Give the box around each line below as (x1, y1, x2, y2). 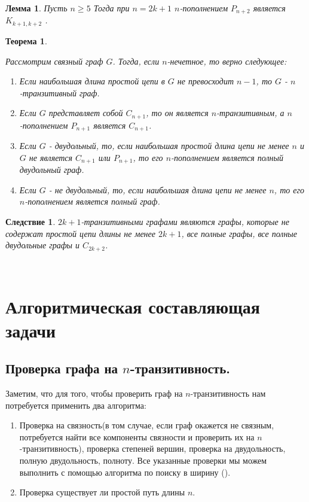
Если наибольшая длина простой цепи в (19, 75, 165, 87)
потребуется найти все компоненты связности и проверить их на (19, 430, 255, 443)
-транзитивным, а (216, 107, 284, 119)
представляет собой (48, 107, 123, 119)
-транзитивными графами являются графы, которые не (81, 215, 289, 228)
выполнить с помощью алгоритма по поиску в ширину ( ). (19, 466, 231, 478)
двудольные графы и (5, 239, 80, 251)
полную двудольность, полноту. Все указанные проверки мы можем (19, 454, 267, 466)
